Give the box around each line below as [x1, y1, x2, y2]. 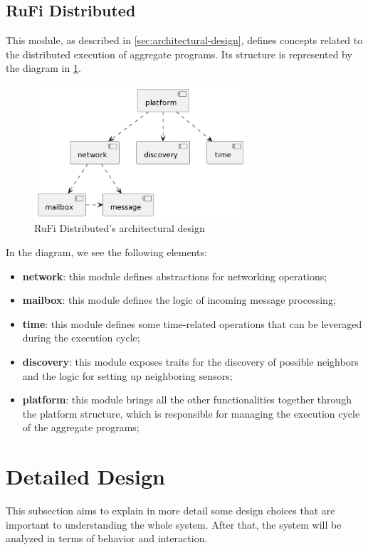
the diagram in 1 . [6, 60, 81, 75]
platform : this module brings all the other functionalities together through [22, 392, 352, 407]
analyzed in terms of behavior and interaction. [6, 531, 208, 546]
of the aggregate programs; [22, 420, 140, 435]
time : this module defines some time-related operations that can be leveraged [22, 316, 362, 331]
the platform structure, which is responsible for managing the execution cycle [22, 406, 360, 421]
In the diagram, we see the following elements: [6, 244, 207, 259]
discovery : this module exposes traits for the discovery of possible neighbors [22, 354, 359, 369]
